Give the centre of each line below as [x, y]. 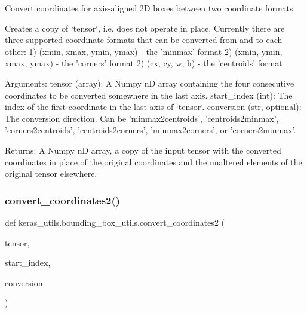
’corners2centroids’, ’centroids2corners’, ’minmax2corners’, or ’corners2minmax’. [151, 130]
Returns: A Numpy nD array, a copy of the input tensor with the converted [143, 150]
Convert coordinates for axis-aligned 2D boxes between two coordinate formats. [150, 8]
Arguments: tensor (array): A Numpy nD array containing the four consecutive [150, 83]
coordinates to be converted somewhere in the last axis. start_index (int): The [149, 95]
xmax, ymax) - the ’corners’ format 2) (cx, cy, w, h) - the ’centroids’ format [144, 63]
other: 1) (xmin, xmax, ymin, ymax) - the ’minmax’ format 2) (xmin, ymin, [144, 51]
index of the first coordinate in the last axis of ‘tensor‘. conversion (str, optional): [153, 107]
